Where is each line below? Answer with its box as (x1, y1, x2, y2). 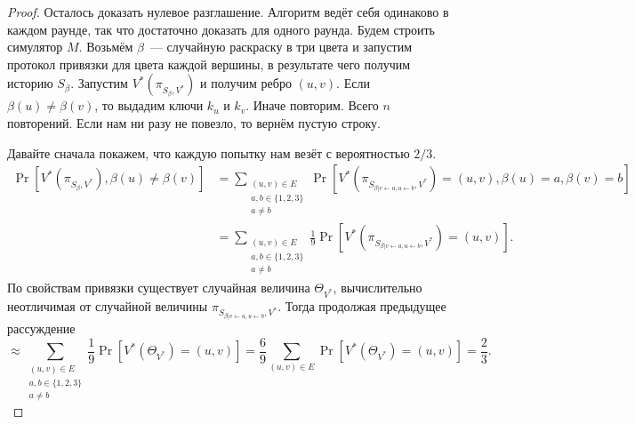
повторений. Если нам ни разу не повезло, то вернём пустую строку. (7, 113, 381, 132)
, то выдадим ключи (94, 96, 204, 115)
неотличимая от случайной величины (7, 296, 208, 315)
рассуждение (7, 319, 76, 338)
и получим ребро (200, 74, 292, 92)
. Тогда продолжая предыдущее (277, 296, 446, 315)
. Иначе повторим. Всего (245, 96, 379, 115)
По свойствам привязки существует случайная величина (7, 277, 310, 296)
